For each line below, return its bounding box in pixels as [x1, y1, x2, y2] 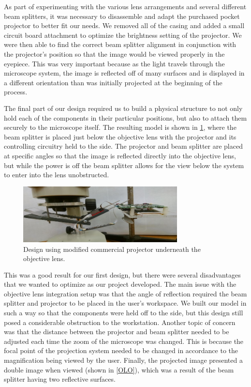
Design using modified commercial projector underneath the [23, 244, 201, 254]
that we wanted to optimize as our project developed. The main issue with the [4, 279, 236, 289]
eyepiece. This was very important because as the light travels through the [4, 58, 225, 68]
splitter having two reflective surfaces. [4, 374, 116, 384]
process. [4, 87, 28, 97]
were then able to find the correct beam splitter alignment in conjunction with [4, 39, 236, 49]
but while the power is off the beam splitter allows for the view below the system [4, 160, 244, 170]
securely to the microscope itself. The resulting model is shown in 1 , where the [4, 122, 236, 132]
